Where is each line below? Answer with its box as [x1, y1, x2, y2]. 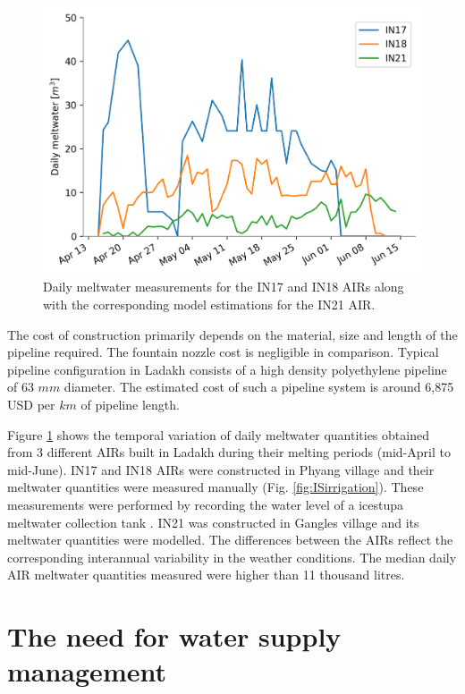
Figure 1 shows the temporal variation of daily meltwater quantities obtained [7, 425, 429, 444]
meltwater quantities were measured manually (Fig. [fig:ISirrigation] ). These [7, 478, 424, 496]
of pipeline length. [80, 394, 180, 413]
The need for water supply [7, 618, 342, 655]
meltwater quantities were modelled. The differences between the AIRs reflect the [7, 530, 453, 549]
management [7, 653, 166, 690]
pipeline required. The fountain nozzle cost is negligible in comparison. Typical [7, 343, 439, 361]
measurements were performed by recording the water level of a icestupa [7, 495, 404, 513]
